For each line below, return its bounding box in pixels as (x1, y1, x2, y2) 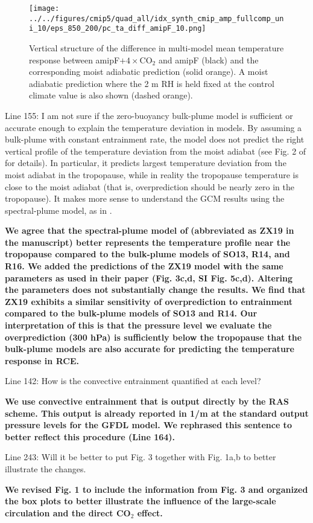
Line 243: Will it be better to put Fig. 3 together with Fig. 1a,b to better (5, 451, 276, 463)
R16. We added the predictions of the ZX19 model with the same (5, 260, 283, 272)
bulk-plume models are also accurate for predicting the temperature (5, 342, 294, 355)
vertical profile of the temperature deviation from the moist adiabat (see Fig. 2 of (5, 144, 306, 157)
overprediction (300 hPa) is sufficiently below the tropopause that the (5, 330, 302, 343)
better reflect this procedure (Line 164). (5, 430, 175, 443)
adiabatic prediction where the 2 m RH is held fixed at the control (29, 77, 274, 89)
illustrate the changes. (5, 462, 86, 475)
